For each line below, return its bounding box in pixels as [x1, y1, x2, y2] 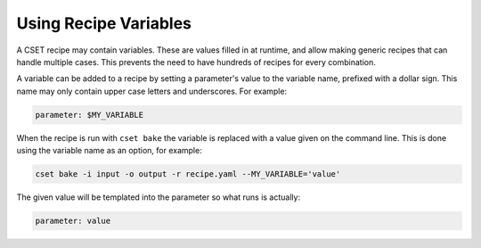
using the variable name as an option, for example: [16, 145, 202, 156]
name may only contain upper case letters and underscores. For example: [16, 86, 288, 96]
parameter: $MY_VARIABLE [35, 110, 144, 120]
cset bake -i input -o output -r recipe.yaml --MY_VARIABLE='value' [35, 169, 341, 179]
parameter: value [35, 216, 111, 227]
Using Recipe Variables [16, 13, 192, 33]
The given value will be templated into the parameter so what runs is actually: [16, 192, 301, 203]
